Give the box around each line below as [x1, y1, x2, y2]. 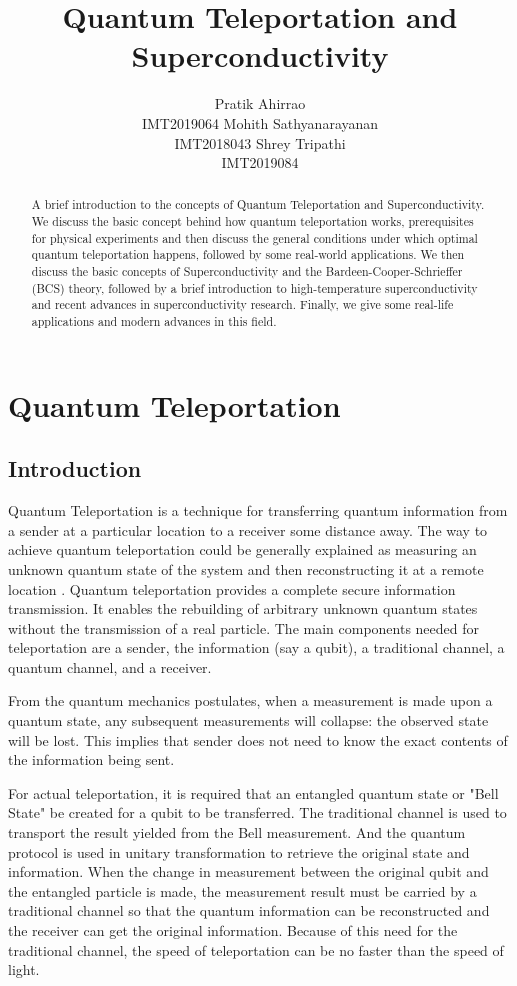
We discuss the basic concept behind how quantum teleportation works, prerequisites [31, 213, 474, 230]
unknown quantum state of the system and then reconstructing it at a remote [8, 558, 484, 579]
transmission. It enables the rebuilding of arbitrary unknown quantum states [8, 598, 478, 619]
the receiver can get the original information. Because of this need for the [8, 920, 458, 940]
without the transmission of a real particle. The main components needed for [8, 617, 480, 638]
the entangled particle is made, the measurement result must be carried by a [8, 880, 477, 901]
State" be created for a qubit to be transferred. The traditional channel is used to [8, 802, 507, 823]
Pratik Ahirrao [214, 93, 306, 114]
